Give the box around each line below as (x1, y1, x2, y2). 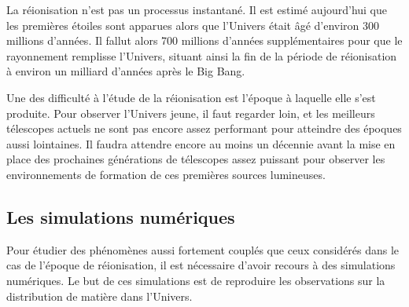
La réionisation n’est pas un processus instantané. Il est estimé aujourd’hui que (6, 2, 388, 17)
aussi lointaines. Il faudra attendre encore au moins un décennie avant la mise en (6, 135, 396, 152)
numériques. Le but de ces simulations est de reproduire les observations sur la (6, 272, 385, 288)
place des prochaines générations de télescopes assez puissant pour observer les (6, 151, 385, 167)
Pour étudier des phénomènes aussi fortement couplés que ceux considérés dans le (6, 241, 400, 258)
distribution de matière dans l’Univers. (6, 287, 193, 304)
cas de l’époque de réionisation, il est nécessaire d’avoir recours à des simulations (6, 257, 396, 273)
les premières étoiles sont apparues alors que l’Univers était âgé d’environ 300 (6, 16, 380, 33)
